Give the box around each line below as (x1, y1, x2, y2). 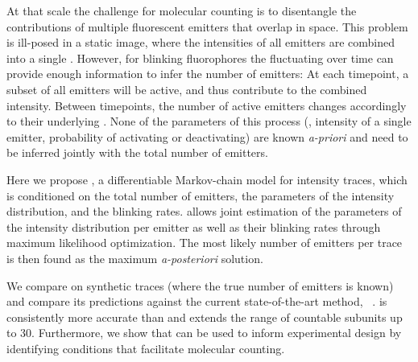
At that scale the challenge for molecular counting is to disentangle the (6, 2, 357, 19)
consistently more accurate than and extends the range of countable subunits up (6, 308, 403, 325)
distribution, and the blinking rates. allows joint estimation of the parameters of (6, 203, 402, 220)
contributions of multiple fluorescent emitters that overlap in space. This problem (6, 18, 408, 35)
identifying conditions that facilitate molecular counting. (6, 339, 285, 356)
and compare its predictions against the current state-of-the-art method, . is (6, 293, 387, 310)
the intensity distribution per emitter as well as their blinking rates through (6, 218, 381, 235)
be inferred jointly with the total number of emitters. (6, 144, 268, 161)
